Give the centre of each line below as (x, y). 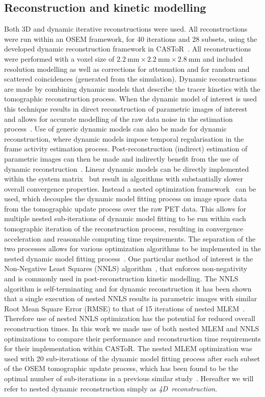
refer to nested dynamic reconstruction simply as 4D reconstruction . (111, 388)
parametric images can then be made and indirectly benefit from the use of (121, 158)
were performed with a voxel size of (59, 58)
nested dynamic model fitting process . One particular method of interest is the (129, 258)
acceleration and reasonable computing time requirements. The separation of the (130, 238)
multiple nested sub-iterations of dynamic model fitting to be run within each (125, 218)
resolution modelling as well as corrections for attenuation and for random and (127, 69)
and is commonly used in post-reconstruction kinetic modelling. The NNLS (121, 279)
